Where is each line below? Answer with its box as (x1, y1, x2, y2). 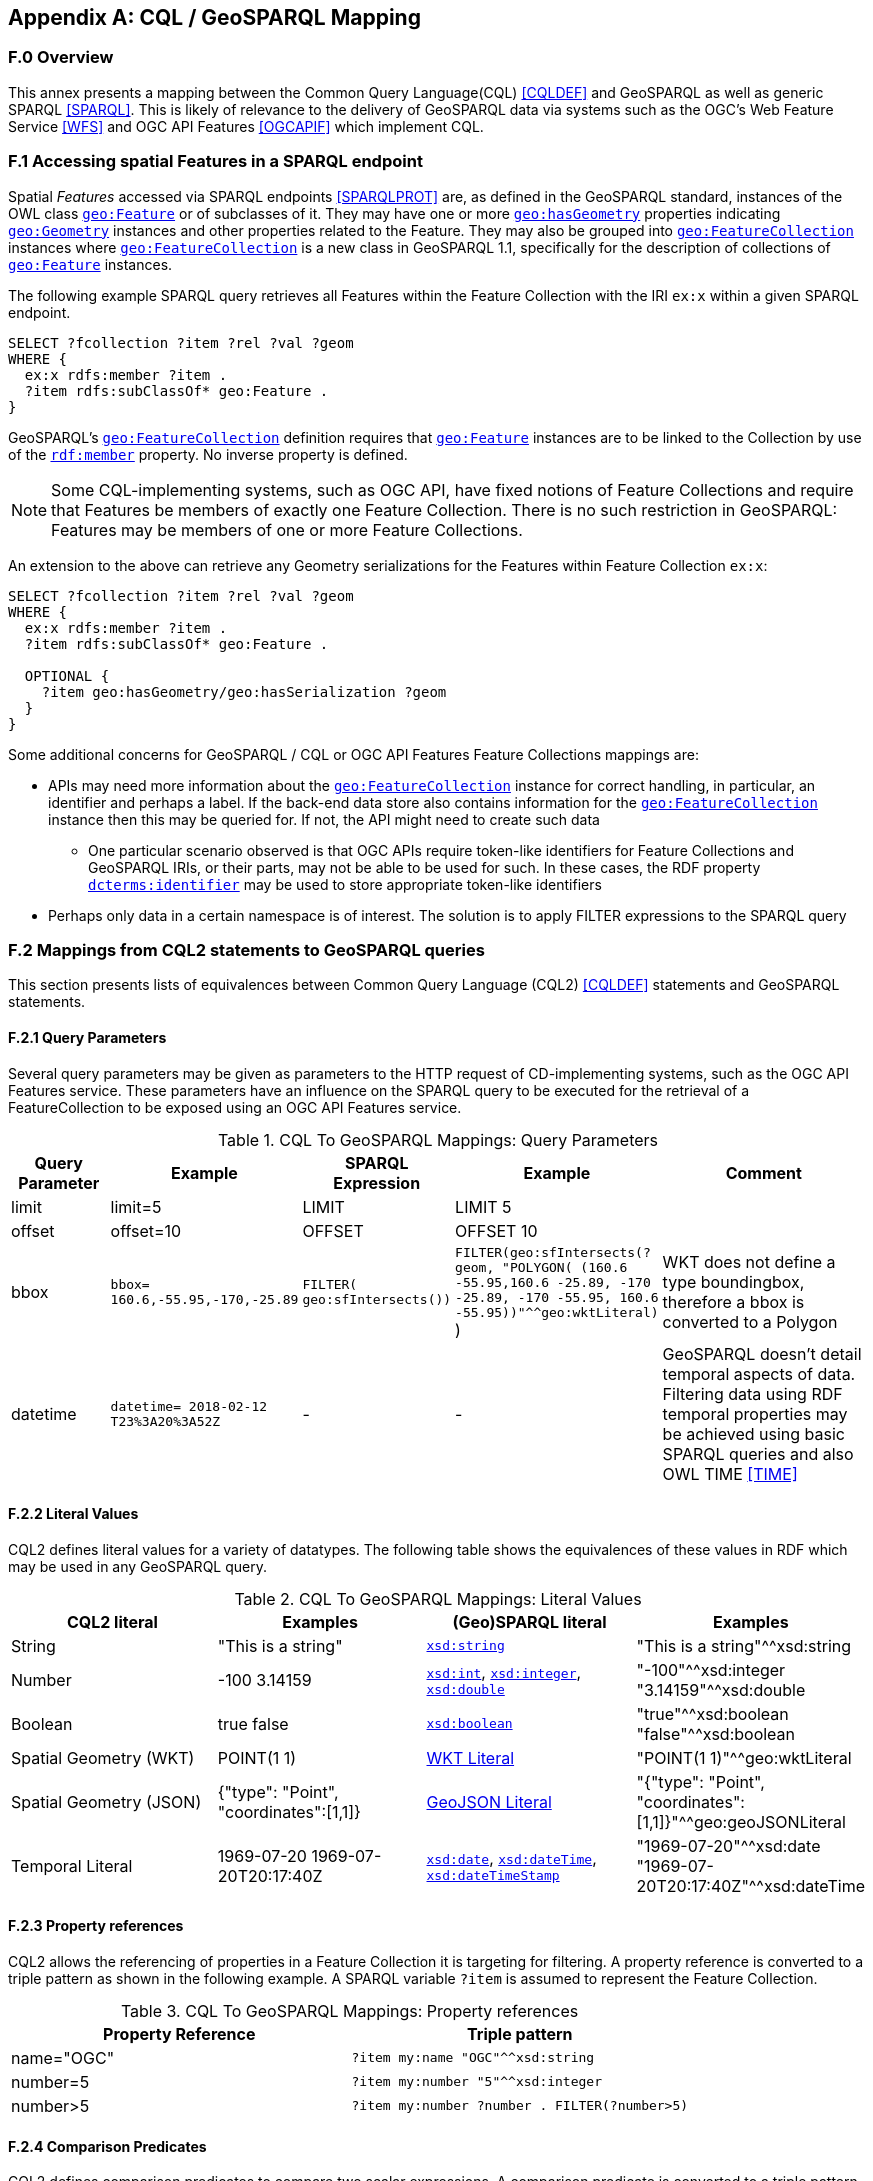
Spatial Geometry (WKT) (11, 1747, 195, 1768)
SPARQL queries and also (662, 1443, 854, 1464)
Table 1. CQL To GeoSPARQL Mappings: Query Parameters (217, 1129, 659, 1150)
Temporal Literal (11, 1855, 133, 1876)
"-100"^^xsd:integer (636, 1659, 786, 1680)
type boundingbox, (662, 1272, 805, 1293)
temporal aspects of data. (662, 1363, 856, 1384)
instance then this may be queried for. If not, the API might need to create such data (48, 810, 600, 828)
